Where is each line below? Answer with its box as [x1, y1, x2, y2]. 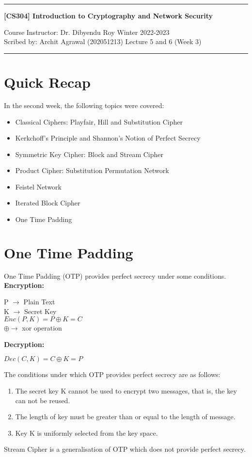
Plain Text [23, 296, 55, 306]
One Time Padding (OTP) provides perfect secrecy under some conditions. [4, 270, 226, 281]
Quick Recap [4, 72, 91, 92]
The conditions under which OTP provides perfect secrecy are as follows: [4, 369, 220, 379]
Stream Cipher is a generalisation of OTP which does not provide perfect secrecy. [4, 444, 246, 454]
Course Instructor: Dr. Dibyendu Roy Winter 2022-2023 [4, 27, 170, 37]
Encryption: [4, 280, 44, 290]
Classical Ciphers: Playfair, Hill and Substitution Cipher [15, 116, 183, 126]
